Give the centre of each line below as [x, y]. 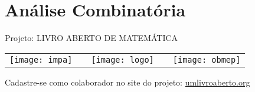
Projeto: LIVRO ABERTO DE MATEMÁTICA [91, 38]
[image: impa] [41, 59]
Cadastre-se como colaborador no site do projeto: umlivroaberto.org [127, 82]
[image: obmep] [207, 59]
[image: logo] [122, 59]
